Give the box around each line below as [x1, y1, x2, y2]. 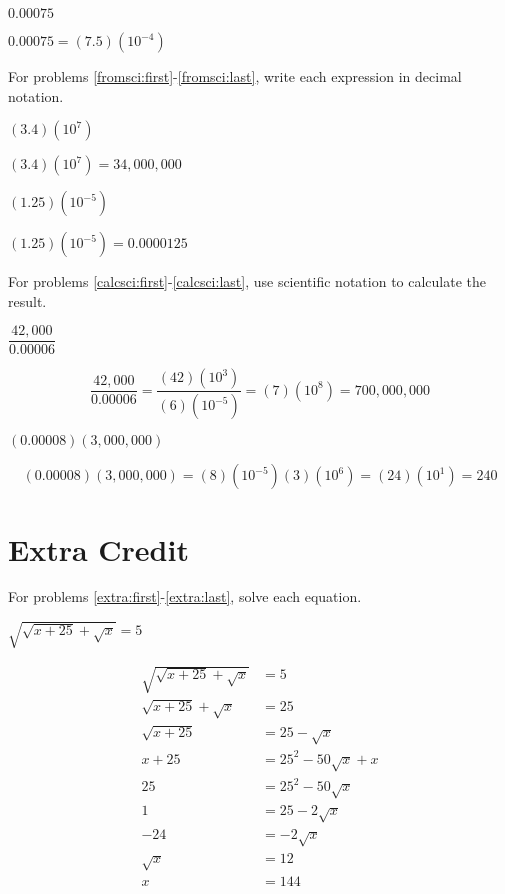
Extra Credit [8, 528, 189, 569]
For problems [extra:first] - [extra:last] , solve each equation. [8, 586, 362, 607]
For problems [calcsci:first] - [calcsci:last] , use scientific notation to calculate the [8, 271, 487, 292]
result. [8, 290, 47, 311]
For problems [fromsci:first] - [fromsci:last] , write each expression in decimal [8, 66, 462, 86]
